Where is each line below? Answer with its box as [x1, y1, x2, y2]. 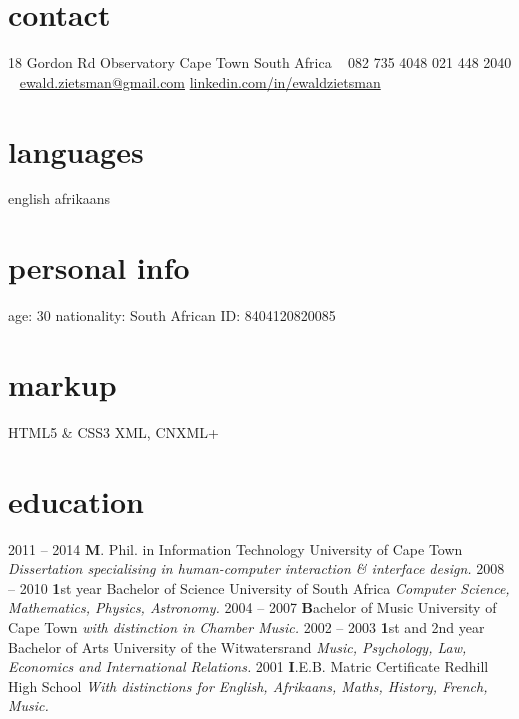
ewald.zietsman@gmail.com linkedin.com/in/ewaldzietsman [19, 71, 381, 92]
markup [8, 363, 117, 404]
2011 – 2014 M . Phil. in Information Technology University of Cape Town [8, 538, 463, 559]
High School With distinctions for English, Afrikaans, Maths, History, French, [8, 675, 488, 696]
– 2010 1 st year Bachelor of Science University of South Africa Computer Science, [8, 577, 510, 598]
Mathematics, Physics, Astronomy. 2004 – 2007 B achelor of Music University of [8, 597, 497, 618]
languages [8, 130, 144, 171]
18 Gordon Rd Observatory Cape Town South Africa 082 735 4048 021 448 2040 [8, 52, 512, 73]
